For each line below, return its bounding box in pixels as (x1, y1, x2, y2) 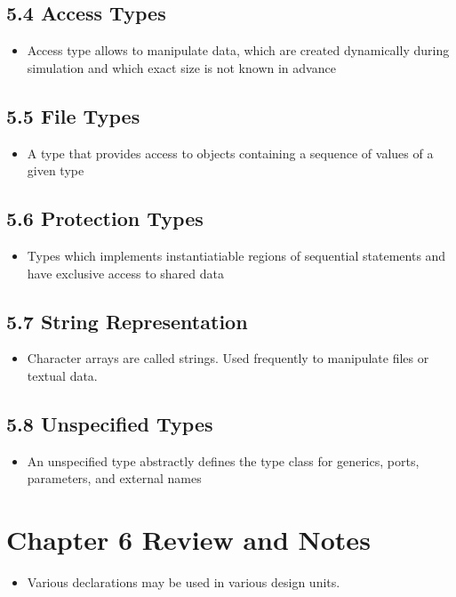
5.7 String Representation (6, 307, 248, 335)
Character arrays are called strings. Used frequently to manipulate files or (27, 349, 429, 367)
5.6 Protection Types (6, 205, 204, 232)
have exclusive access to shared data (27, 263, 224, 282)
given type (27, 161, 84, 180)
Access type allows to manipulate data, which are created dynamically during (27, 41, 450, 60)
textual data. (27, 366, 98, 384)
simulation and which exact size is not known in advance (27, 58, 336, 77)
